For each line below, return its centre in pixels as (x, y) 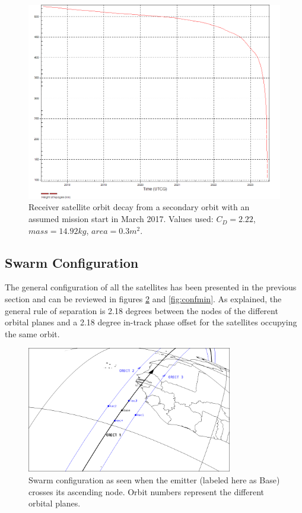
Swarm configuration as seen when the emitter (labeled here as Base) (154, 480)
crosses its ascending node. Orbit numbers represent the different (147, 491)
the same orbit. (32, 333)
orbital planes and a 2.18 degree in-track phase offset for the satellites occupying (151, 322)
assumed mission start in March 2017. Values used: (121, 219)
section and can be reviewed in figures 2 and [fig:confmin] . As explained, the (143, 299)
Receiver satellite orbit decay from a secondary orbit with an (139, 207)
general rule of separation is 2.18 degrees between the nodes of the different (142, 310)
